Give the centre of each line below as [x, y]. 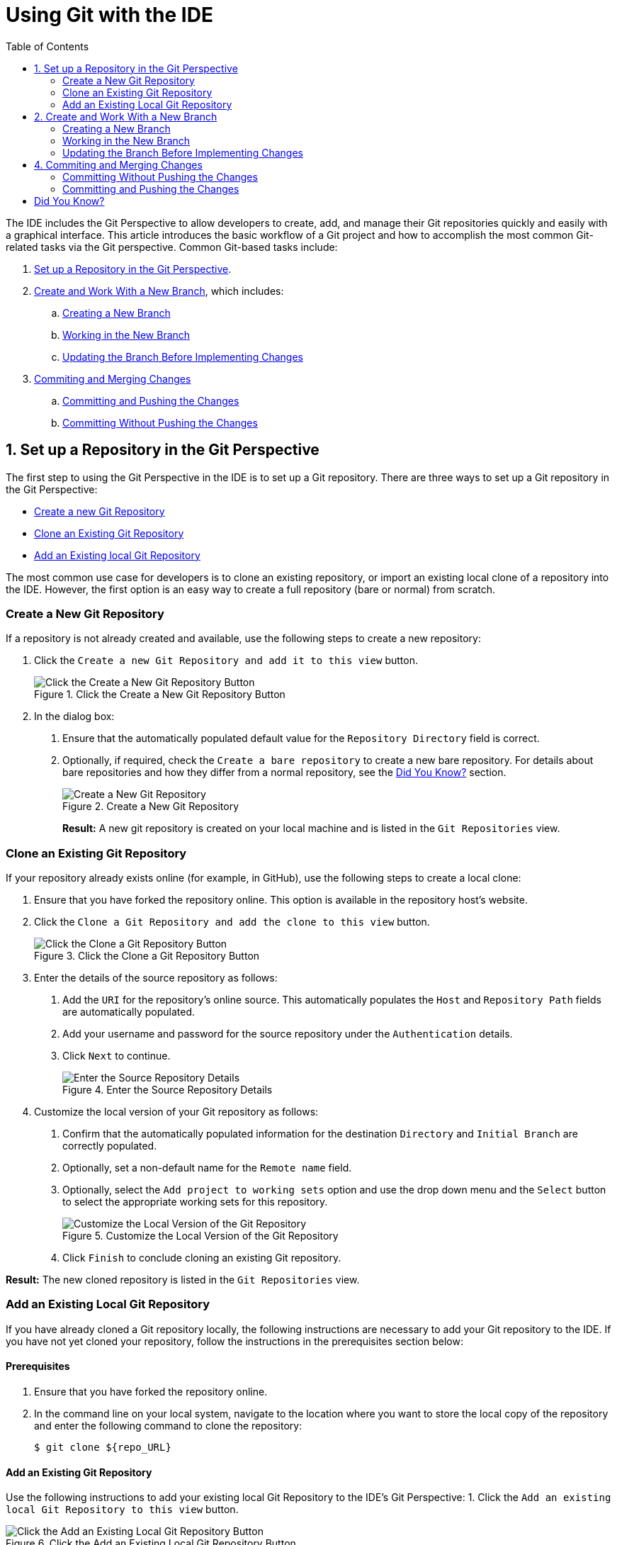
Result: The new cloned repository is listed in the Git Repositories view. [183, 1280]
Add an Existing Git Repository [79, 1472]
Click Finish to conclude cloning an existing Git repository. [202, 1258]
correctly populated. [110, 1146]
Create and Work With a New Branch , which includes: [159, 291]
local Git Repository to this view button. [122, 1510]
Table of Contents [47, 46]
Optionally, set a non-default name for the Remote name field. [207, 1168]
